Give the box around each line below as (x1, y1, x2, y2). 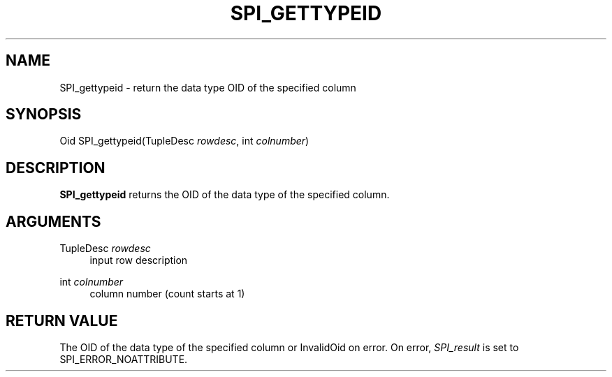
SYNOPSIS (6, 105, 82, 124)
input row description (89, 254, 188, 267)
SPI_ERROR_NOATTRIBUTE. (59, 353, 188, 365)
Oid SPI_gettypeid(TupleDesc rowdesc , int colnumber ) (59, 135, 309, 147)
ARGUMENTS (6, 212, 101, 230)
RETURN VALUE (6, 311, 118, 330)
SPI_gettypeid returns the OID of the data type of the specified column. (59, 188, 390, 201)
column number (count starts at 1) (89, 288, 245, 300)
